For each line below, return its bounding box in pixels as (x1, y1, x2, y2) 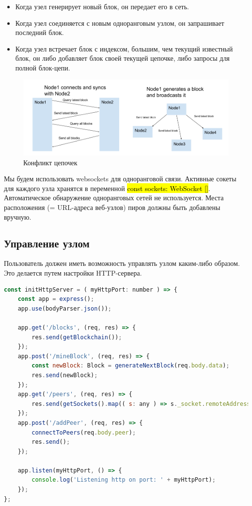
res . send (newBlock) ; (31, 371, 98, 379)
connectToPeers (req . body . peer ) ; (31, 429, 136, 436)
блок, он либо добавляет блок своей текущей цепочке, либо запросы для (15, 53, 230, 63)
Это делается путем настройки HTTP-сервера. (4, 268, 142, 278)
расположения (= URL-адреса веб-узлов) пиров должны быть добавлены (4, 202, 220, 212)
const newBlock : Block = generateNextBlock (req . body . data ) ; (31, 362, 230, 369)
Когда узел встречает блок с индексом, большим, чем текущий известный (15, 43, 233, 53)
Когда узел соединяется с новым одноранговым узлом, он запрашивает (15, 17, 224, 28)
